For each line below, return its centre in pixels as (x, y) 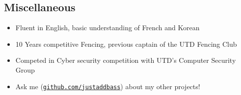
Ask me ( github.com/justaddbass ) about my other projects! (108, 86)
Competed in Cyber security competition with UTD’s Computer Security (126, 60)
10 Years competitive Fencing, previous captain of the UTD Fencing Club (126, 44)
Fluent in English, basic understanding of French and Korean (107, 28)
